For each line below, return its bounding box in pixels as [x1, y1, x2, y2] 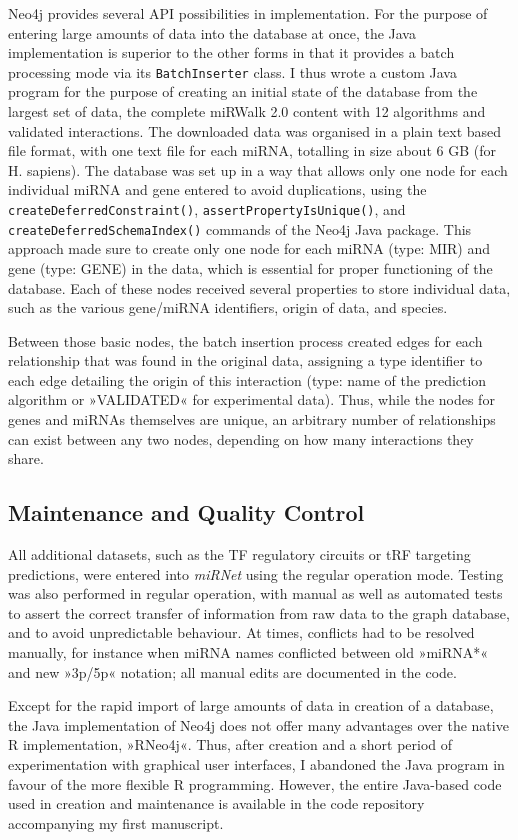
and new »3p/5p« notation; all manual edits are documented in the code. [8, 661, 457, 682]
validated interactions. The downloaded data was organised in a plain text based [8, 120, 502, 141]
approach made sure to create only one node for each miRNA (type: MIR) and [8, 238, 491, 259]
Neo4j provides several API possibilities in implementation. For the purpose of [8, 3, 488, 23]
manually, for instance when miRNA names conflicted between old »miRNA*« [8, 642, 489, 663]
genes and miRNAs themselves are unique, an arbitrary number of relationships [8, 409, 496, 430]
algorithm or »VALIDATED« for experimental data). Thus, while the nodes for [8, 389, 495, 410]
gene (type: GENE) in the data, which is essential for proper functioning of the [8, 257, 493, 278]
